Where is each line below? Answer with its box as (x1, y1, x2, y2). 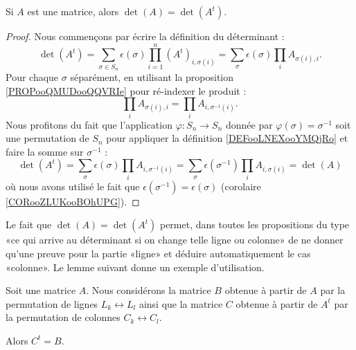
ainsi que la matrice (139, 296, 223, 311)
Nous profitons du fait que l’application (6, 117, 172, 131)
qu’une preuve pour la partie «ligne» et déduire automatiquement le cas (6, 246, 311, 260)
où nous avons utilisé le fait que (6, 178, 140, 193)
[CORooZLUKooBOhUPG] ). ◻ (6, 194, 140, 208)
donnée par (225, 117, 273, 131)
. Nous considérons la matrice (86, 283, 211, 297)
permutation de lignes (6, 296, 98, 311)
